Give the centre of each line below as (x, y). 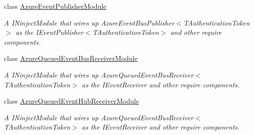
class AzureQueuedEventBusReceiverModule (71, 58)
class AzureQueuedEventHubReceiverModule (71, 101)
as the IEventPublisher (49, 32)
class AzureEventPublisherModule (55, 6)
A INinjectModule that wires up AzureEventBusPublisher (89, 22)
